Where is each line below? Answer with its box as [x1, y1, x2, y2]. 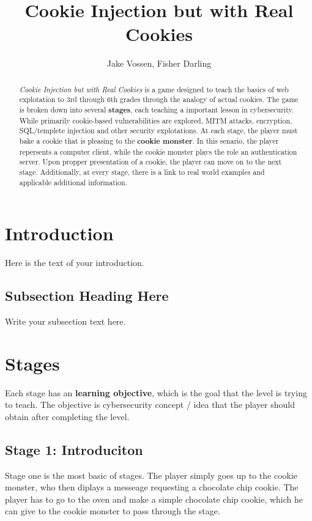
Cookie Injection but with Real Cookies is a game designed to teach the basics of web [19, 84, 289, 94]
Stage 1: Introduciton [5, 440, 143, 459]
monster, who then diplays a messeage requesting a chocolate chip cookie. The [5, 481, 299, 493]
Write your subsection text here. [5, 315, 126, 327]
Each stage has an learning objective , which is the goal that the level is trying [5, 386, 307, 399]
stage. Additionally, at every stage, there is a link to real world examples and [19, 166, 265, 177]
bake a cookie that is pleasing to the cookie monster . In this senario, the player [19, 135, 279, 146]
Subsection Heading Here [5, 286, 169, 305]
